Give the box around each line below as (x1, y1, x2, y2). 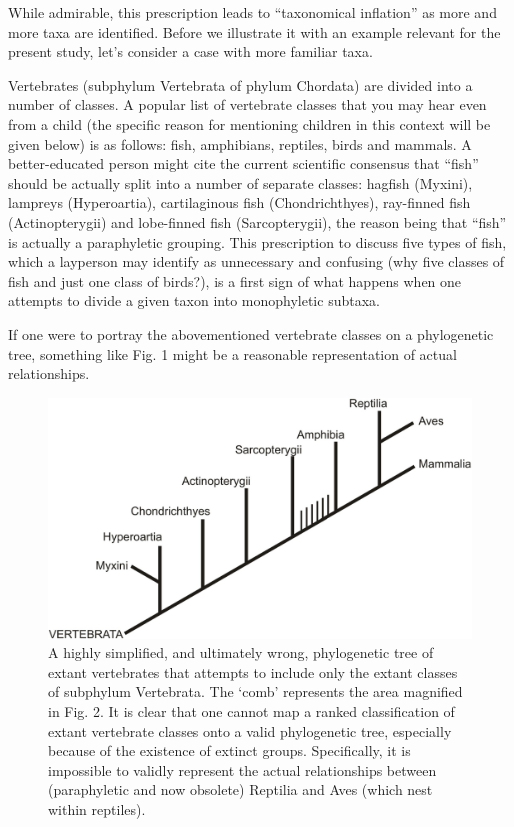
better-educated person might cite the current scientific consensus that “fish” (8, 153, 479, 174)
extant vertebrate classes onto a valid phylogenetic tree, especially (48, 720, 452, 741)
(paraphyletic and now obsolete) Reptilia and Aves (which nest (48, 779, 433, 800)
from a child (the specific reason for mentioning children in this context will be (8, 113, 491, 134)
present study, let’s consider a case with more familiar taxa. (8, 41, 373, 62)
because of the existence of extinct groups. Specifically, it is (48, 740, 411, 761)
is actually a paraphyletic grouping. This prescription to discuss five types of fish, (8, 231, 507, 252)
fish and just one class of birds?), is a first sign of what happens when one (8, 270, 462, 291)
